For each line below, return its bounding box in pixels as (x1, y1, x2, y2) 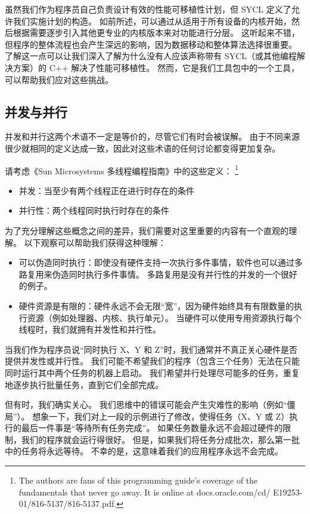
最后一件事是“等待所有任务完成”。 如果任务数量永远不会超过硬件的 (21, 421, 283, 434)
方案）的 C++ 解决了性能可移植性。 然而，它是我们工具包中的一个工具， (13, 61, 299, 73)
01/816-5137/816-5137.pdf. (18, 497, 117, 510)
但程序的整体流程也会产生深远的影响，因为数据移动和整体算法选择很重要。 (5, 38, 297, 50)
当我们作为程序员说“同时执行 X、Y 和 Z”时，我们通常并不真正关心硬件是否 (5, 343, 297, 355)
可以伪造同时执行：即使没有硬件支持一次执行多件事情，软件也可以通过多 (18, 256, 303, 269)
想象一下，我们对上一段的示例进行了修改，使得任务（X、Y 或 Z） (32, 410, 290, 422)
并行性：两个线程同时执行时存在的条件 (18, 204, 169, 217)
